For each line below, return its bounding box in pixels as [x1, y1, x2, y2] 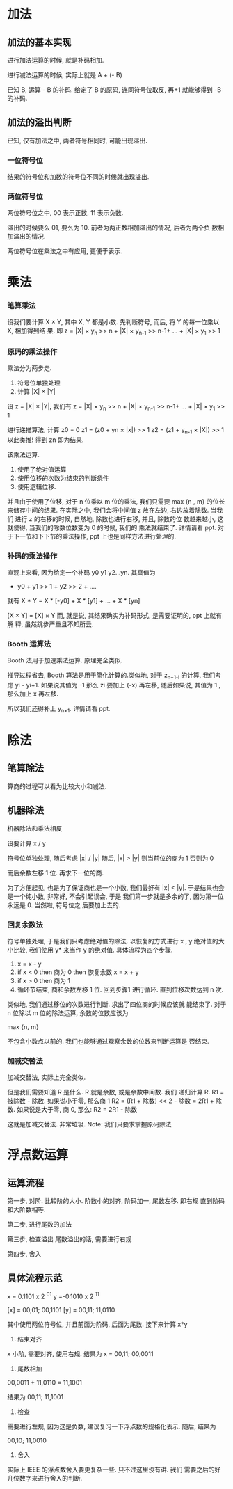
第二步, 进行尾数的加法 [7, 1220, 72, 1229]
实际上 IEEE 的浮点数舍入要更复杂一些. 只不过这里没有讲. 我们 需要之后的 [7, 1465, 215, 1474]
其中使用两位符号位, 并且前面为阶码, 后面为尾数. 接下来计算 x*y [7, 1320, 188, 1328]
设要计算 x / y [7, 839, 47, 847]
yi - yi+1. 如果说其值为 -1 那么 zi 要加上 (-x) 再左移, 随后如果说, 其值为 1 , [15, 680, 221, 689]
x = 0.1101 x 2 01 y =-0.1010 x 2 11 [7, 1291, 99, 1300]
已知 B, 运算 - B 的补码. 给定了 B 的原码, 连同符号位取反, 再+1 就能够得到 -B [7, 86, 221, 94]
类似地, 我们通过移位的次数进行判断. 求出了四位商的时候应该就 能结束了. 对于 [7, 1000, 227, 1008]
